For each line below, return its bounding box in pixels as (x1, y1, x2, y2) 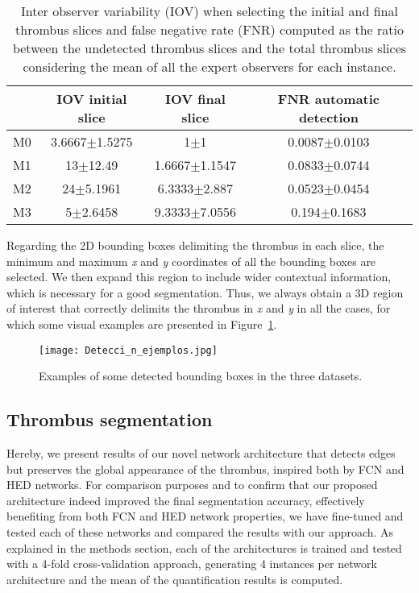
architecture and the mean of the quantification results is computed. (6, 570, 343, 587)
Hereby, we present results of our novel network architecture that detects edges (6, 445, 396, 462)
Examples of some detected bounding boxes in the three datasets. (39, 367, 363, 384)
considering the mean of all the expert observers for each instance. (23, 57, 396, 76)
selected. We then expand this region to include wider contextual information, (6, 268, 392, 285)
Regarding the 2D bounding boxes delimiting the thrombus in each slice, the (6, 237, 384, 253)
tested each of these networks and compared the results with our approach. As (6, 523, 394, 540)
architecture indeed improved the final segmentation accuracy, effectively (6, 491, 365, 508)
